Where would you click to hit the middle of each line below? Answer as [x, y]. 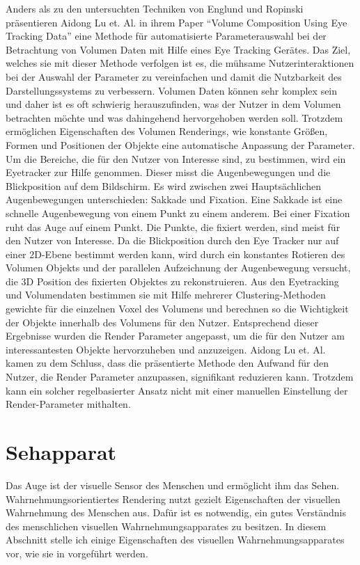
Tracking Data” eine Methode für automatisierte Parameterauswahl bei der [166, 36]
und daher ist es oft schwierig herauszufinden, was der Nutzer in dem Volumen [173, 104]
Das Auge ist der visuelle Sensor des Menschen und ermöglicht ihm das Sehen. [173, 485]
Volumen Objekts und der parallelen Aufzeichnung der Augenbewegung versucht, [178, 268]
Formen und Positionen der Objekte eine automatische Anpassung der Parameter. [180, 144]
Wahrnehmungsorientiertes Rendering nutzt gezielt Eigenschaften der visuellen [173, 499]
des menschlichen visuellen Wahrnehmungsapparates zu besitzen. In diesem [166, 526]
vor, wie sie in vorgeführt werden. [77, 553]
